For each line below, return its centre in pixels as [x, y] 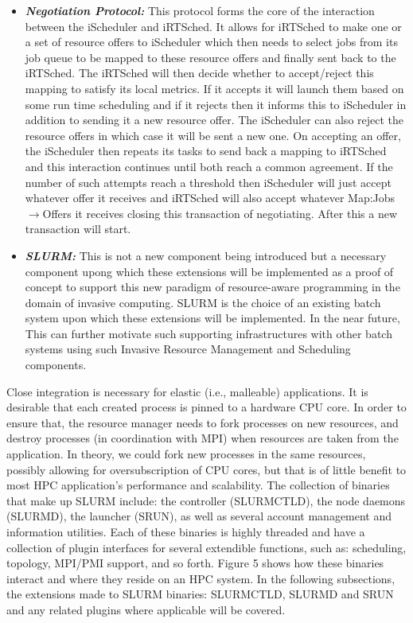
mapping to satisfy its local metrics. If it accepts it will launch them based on [214, 88]
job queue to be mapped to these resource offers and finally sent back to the [210, 57]
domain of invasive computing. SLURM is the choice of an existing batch [203, 302]
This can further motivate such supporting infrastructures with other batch [208, 333]
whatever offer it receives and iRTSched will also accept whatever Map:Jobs [210, 198]
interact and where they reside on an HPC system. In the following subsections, [201, 578]
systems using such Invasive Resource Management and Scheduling [188, 349]
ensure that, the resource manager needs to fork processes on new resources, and [203, 422]
